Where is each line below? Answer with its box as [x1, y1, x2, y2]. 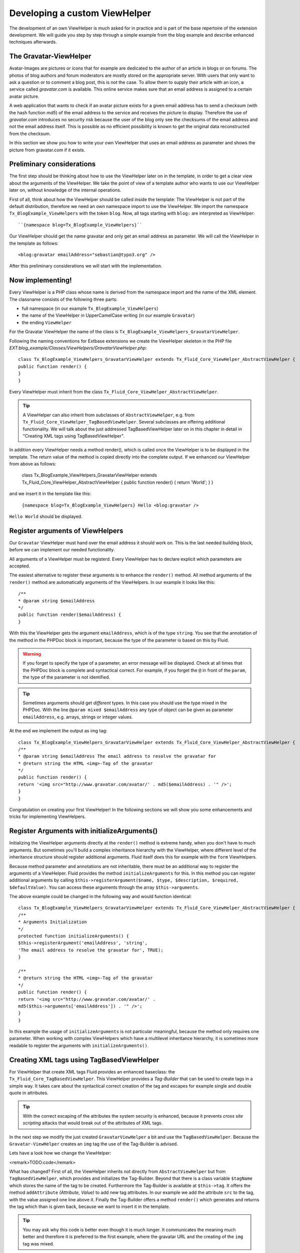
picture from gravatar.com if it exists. [9, 147, 86, 153]
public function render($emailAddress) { [18, 612, 121, 617]
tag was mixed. [23, 1240, 55, 1246]
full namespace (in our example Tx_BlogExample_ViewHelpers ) [22, 306, 159, 312]
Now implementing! [9, 276, 72, 285]
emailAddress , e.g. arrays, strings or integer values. [23, 714, 133, 720]
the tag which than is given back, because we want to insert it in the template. [9, 1203, 170, 1210]
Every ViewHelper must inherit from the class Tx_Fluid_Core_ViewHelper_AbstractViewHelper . [9, 388, 219, 394]
